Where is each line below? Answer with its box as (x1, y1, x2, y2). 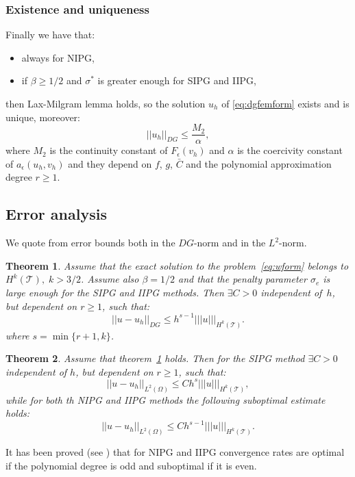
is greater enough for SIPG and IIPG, (97, 73, 256, 88)
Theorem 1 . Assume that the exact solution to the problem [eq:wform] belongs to (5, 258, 349, 272)
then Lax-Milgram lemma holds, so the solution (5, 96, 206, 110)
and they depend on (68, 156, 152, 170)
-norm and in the (193, 235, 266, 250)
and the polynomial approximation (186, 156, 332, 170)
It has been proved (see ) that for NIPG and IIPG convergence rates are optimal (5, 445, 345, 459)
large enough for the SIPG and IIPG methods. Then (5, 285, 224, 300)
